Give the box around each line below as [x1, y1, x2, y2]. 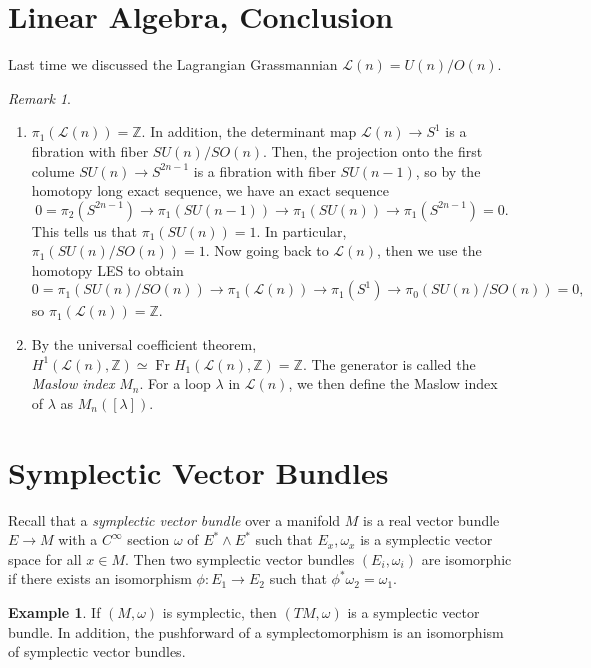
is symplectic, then [162, 601, 277, 622]
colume [31, 160, 75, 181]
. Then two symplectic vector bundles [124, 548, 355, 569]
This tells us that [31, 220, 138, 241]
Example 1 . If [8, 601, 101, 622]
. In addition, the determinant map [141, 121, 357, 142]
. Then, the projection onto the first [263, 140, 483, 161]
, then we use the [376, 240, 482, 261]
